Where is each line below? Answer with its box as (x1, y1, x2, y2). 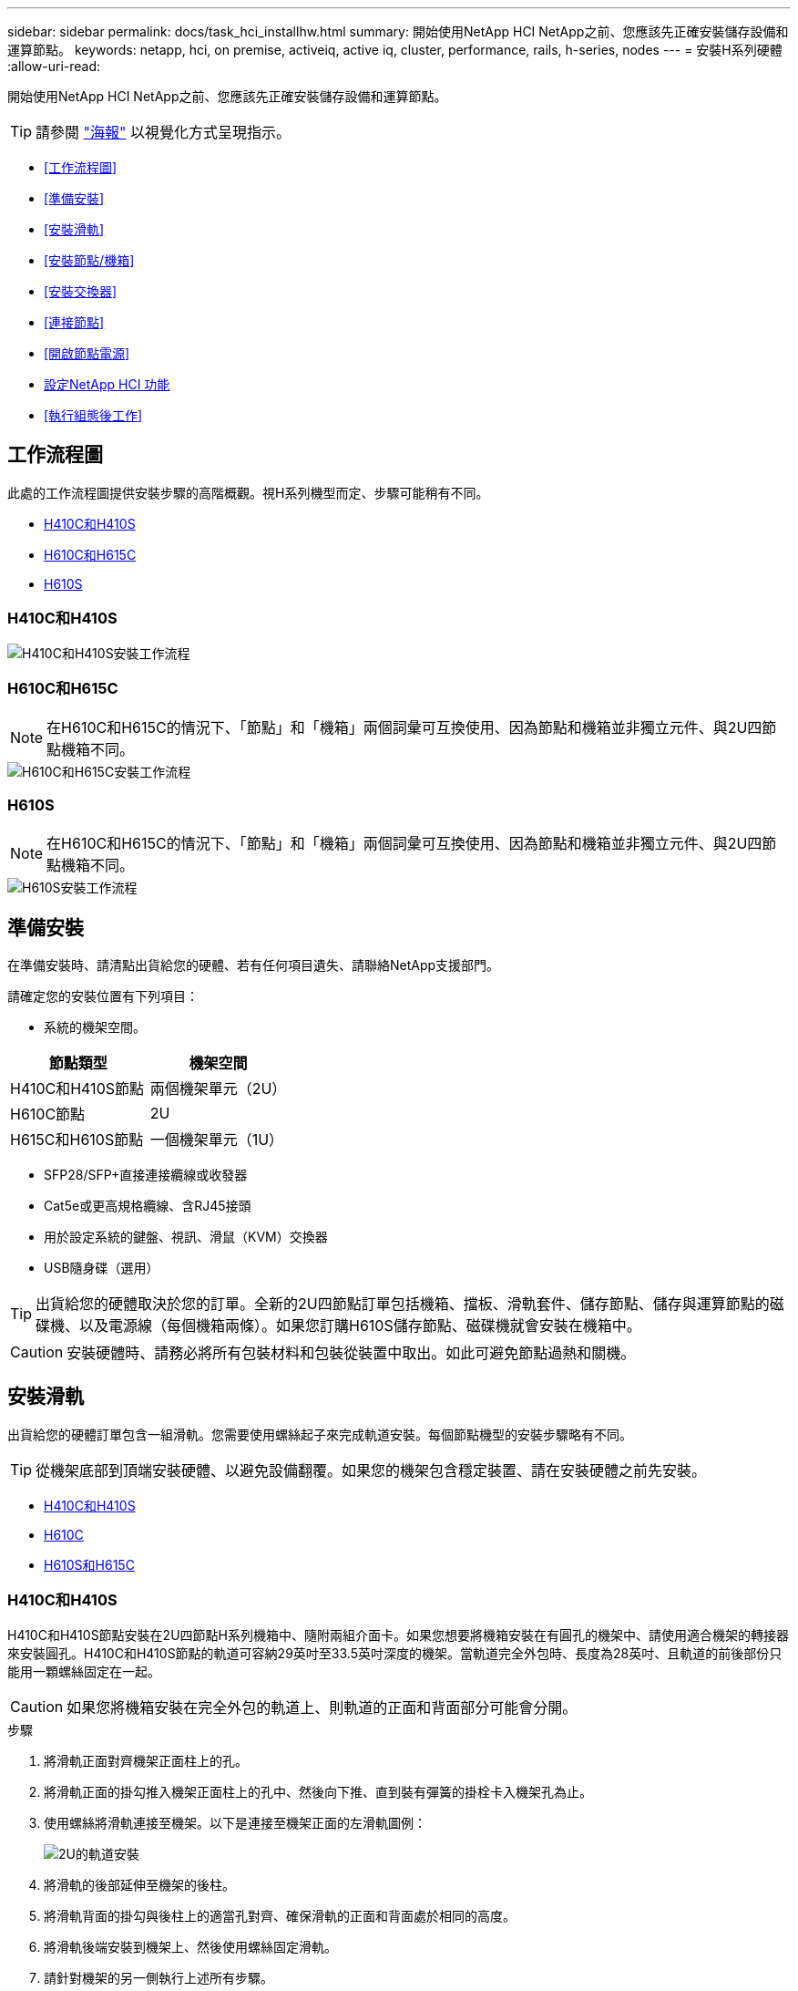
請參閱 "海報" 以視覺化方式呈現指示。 (36, 123, 291, 141)
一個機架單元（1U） (149, 1130, 284, 1149)
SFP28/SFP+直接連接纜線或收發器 (44, 1166, 248, 1182)
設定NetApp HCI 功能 (44, 377, 170, 392)
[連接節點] (44, 315, 105, 330)
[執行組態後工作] (44, 407, 143, 423)
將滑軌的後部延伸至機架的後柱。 (44, 1876, 235, 1893)
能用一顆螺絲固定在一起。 (7, 1663, 160, 1679)
